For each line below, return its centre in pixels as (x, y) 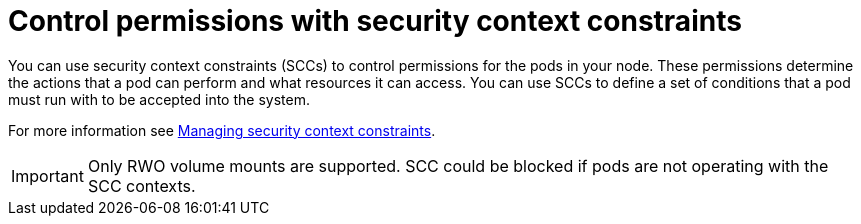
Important (47, 175)
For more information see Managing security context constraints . (222, 130)
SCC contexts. (141, 185)
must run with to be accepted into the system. (159, 99)
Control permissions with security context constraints (375, 21)
